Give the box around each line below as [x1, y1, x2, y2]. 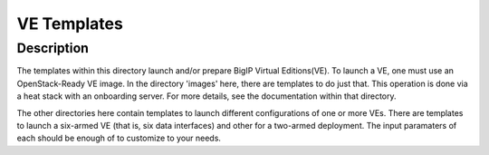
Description [16, 40, 90, 56]
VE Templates [16, 14, 124, 34]
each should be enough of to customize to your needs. [16, 132, 222, 144]
